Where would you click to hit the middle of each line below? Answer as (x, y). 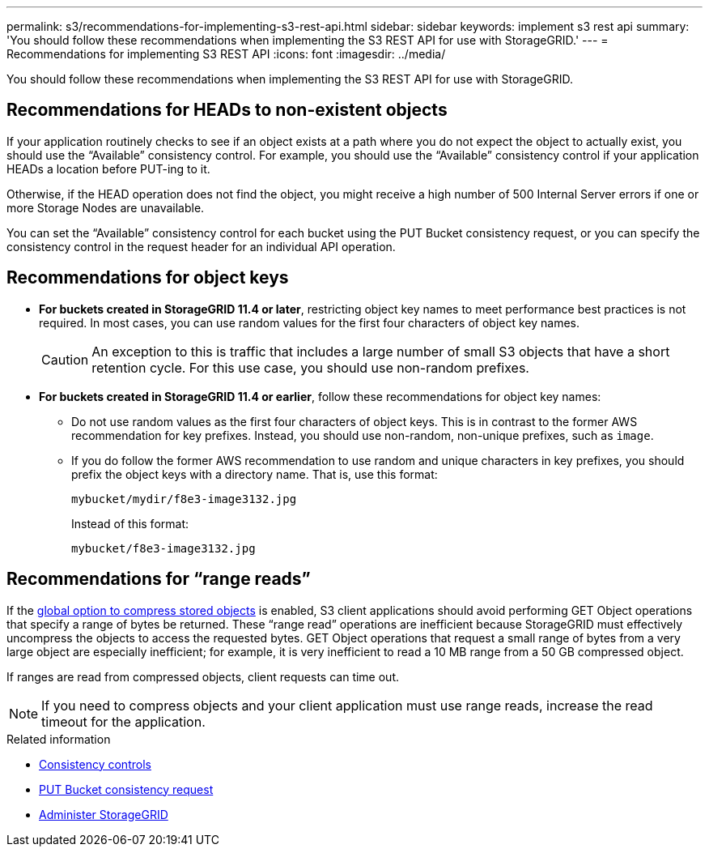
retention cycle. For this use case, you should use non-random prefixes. (310, 367)
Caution (65, 359)
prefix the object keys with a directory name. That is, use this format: (255, 474)
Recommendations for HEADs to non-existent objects (227, 110)
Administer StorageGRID (104, 814)
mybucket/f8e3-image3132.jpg (163, 548)
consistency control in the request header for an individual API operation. (201, 246)
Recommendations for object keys (148, 278)
